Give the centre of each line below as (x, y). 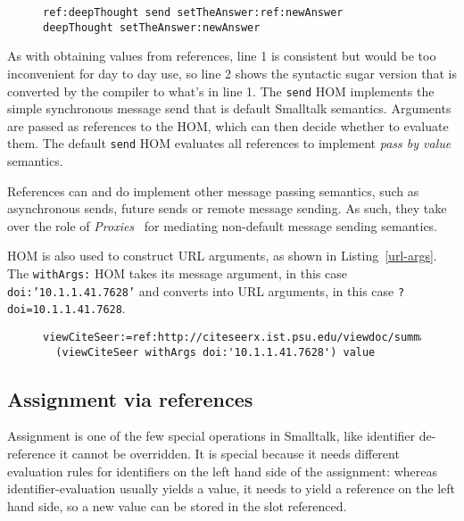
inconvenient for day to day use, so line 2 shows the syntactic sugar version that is (232, 73)
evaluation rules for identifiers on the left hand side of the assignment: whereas (223, 471)
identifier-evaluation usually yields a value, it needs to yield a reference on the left (232, 488)
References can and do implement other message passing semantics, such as (213, 190)
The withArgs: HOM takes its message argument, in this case (178, 273)
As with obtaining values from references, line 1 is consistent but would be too (222, 56)
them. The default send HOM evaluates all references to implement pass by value (229, 143)
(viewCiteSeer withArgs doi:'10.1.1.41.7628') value (215, 352)
